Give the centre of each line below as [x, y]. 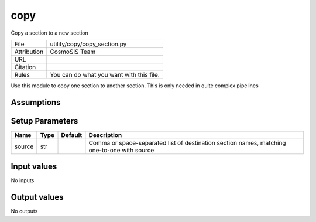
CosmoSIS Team [73, 52]
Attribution [29, 52]
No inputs [23, 180]
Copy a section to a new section [49, 33]
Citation [25, 67]
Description [105, 135]
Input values [34, 167]
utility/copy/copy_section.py [88, 44]
